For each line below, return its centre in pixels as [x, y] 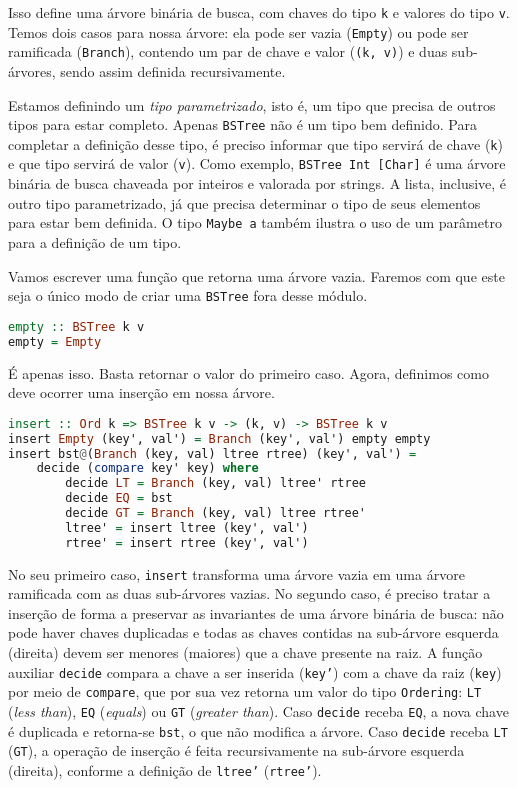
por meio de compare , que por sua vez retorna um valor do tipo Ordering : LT [245, 691]
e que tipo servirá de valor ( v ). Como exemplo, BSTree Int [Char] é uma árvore [257, 163]
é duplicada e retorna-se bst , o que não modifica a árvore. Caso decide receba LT [258, 730]
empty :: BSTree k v [76, 326]
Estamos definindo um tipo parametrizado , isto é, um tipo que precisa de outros [252, 104]
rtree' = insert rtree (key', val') [187, 542]
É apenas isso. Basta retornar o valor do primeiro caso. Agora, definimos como [248, 372]
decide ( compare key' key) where [147, 468]
